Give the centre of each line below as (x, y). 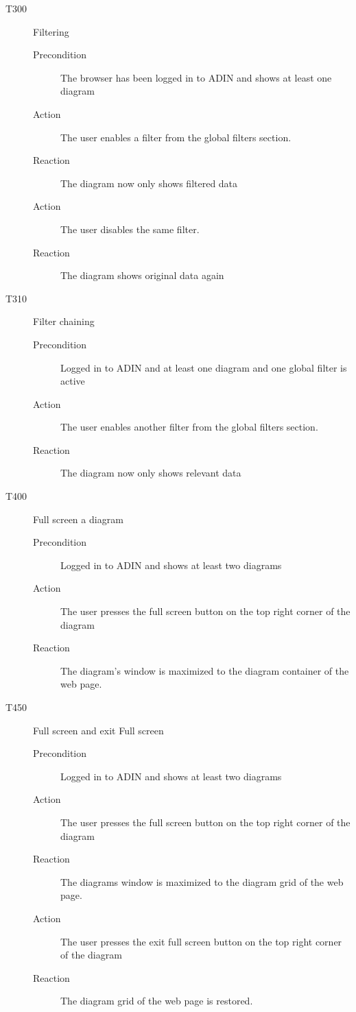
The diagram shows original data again (142, 275)
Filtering (51, 31)
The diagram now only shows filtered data (149, 183)
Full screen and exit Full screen (98, 730)
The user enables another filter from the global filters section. (189, 427)
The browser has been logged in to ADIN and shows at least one (196, 77)
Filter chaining (64, 321)
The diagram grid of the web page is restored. (157, 1001)
